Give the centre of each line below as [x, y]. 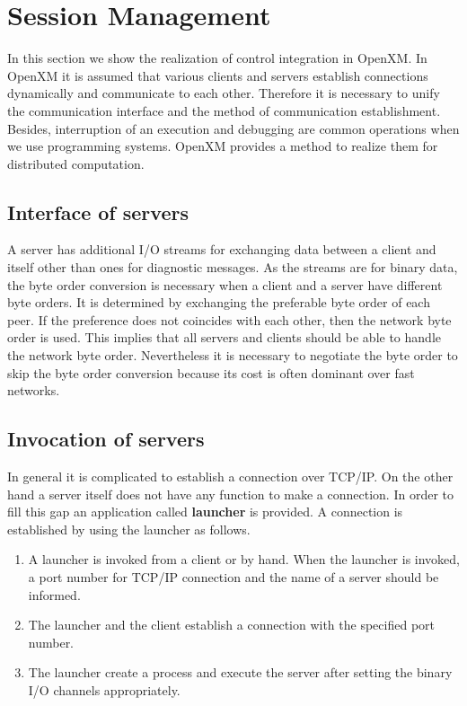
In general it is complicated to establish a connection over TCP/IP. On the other [230, 477]
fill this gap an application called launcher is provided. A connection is [205, 512]
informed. [54, 594]
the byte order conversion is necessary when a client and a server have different [225, 284]
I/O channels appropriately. [104, 689]
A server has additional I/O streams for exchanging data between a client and [222, 249]
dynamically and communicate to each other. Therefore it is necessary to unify [224, 93]
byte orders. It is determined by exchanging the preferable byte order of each [219, 302]
